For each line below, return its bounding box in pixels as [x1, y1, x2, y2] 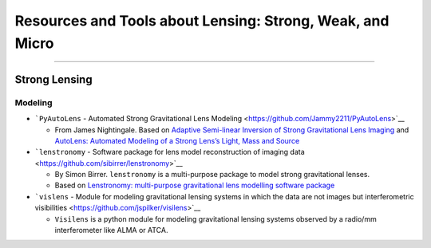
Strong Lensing [14, 73, 93, 86]
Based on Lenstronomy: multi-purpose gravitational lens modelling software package [54, 180, 335, 191]
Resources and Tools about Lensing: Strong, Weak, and [14, 12, 389, 30]
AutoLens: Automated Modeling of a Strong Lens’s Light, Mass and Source [54, 136, 300, 145]
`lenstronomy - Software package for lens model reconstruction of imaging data [34, 148, 305, 157]
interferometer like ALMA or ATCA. [54, 226, 168, 235]
